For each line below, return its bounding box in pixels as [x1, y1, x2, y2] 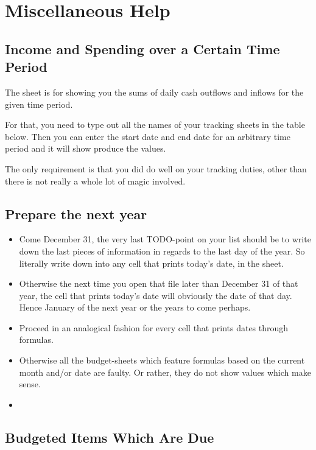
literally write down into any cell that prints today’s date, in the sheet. [19, 256, 284, 269]
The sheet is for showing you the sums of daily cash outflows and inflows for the [5, 85, 304, 98]
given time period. [5, 97, 73, 110]
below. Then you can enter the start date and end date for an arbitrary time [5, 130, 290, 142]
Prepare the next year [5, 204, 147, 223]
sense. [19, 378, 41, 390]
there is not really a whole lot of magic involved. [5, 174, 186, 187]
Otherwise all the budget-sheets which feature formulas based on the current [19, 354, 305, 367]
